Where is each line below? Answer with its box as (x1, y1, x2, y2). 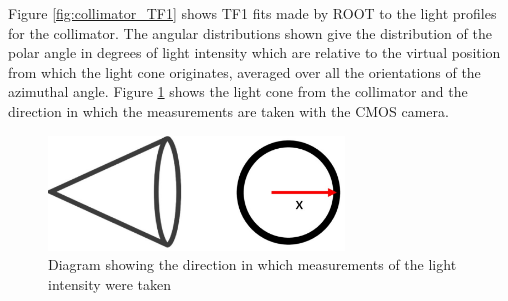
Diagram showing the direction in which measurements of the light (48, 254, 457, 275)
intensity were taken (48, 273, 171, 294)
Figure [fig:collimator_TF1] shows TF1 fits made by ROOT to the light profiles (8, 3, 497, 23)
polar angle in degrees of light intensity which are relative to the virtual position (8, 42, 501, 63)
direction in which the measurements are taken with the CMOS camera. (8, 100, 449, 121)
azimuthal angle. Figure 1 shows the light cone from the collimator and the (8, 81, 468, 102)
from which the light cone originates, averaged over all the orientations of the (8, 61, 481, 82)
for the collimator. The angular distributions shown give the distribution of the (8, 22, 492, 43)
